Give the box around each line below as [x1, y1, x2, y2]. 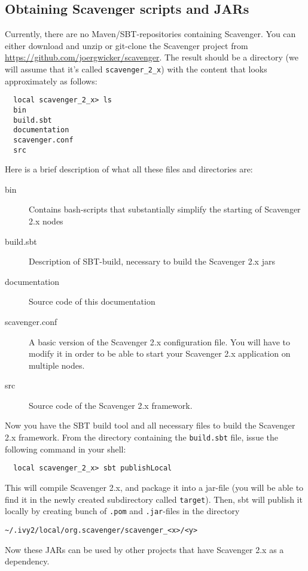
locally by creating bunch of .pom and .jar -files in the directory [5, 505, 240, 517]
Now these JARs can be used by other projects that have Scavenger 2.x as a [5, 543, 284, 555]
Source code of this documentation [29, 295, 155, 308]
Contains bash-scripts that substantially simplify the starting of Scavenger [29, 203, 301, 215]
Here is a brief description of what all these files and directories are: [5, 163, 253, 175]
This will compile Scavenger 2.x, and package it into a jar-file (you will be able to [5, 481, 304, 493]
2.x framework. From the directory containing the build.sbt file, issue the [5, 431, 278, 444]
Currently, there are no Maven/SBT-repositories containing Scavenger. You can [5, 28, 296, 40]
